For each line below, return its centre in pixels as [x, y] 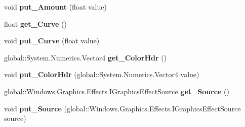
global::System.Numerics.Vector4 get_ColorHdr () [86, 57]
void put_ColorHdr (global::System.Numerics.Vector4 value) [102, 74]
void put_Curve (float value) [52, 41]
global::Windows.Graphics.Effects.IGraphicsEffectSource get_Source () [117, 91]
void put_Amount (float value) [55, 7]
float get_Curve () [35, 23]
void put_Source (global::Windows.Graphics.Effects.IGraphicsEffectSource [123, 108]
